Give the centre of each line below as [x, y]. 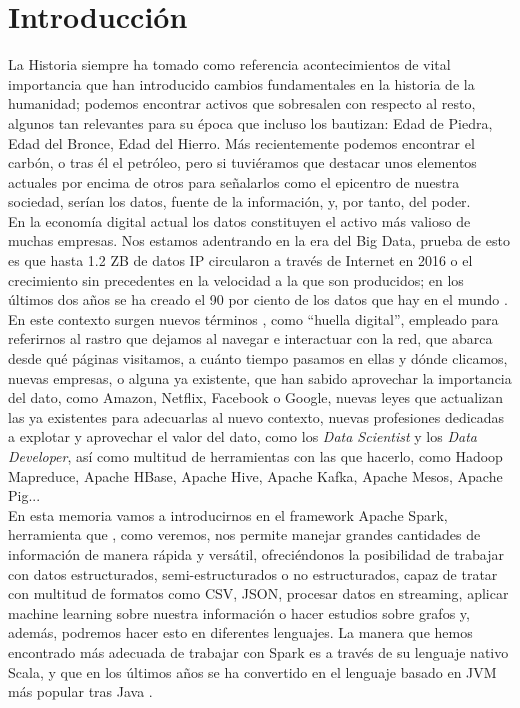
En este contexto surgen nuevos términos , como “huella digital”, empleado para [253, 318]
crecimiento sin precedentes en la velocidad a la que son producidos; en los [236, 279]
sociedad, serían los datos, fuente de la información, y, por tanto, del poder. [239, 201]
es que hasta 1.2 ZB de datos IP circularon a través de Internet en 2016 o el [240, 260]
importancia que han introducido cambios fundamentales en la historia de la [241, 83]
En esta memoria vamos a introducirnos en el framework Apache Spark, [228, 514]
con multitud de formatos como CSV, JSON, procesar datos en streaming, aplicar [258, 593]
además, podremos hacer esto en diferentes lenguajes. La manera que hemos [240, 632]
